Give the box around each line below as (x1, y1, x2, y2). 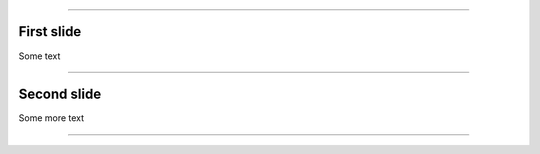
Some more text (18, 112, 85, 124)
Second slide (18, 86, 102, 103)
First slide (18, 23, 82, 40)
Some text (18, 50, 61, 62)
